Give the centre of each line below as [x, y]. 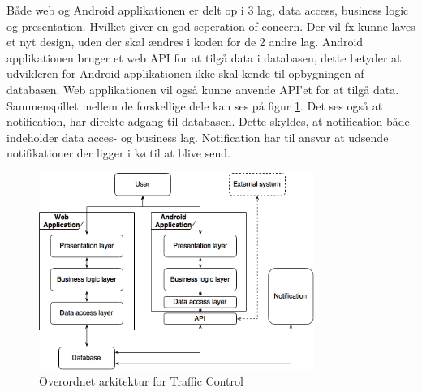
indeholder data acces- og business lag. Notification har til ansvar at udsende [198, 137]
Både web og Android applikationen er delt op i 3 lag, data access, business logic [208, 10]
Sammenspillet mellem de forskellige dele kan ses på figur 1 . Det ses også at [195, 105]
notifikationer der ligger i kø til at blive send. [118, 153]
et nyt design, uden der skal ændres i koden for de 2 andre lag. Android [185, 42]
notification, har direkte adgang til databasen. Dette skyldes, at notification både [208, 121]
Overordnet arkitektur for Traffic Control [141, 381]
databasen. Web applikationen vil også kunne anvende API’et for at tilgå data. [203, 89]
